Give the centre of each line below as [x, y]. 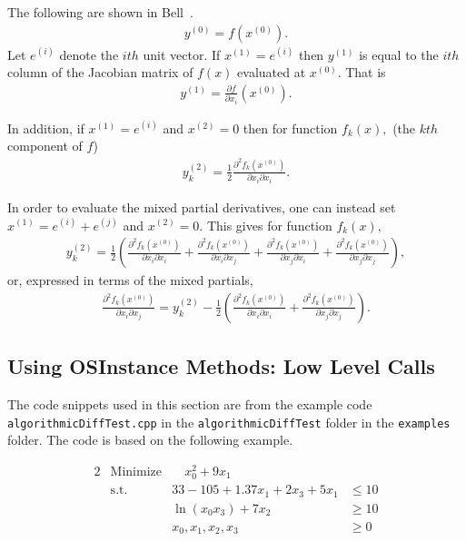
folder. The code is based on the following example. [150, 440]
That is [366, 72]
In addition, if [46, 128]
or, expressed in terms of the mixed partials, [130, 280]
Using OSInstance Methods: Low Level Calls [221, 366]
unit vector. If [182, 54]
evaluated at [272, 72]
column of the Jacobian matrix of [100, 72]
